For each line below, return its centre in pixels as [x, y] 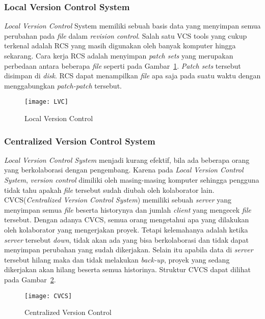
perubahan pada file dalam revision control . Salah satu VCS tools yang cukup [126, 35]
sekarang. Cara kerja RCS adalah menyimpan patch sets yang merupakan [119, 55]
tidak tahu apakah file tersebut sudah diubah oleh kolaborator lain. [109, 190]
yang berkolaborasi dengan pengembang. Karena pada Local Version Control [124, 170]
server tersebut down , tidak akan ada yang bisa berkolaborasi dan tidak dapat [126, 239]
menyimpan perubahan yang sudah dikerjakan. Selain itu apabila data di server [129, 250]
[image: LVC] [46, 102]
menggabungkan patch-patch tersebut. [63, 85]
